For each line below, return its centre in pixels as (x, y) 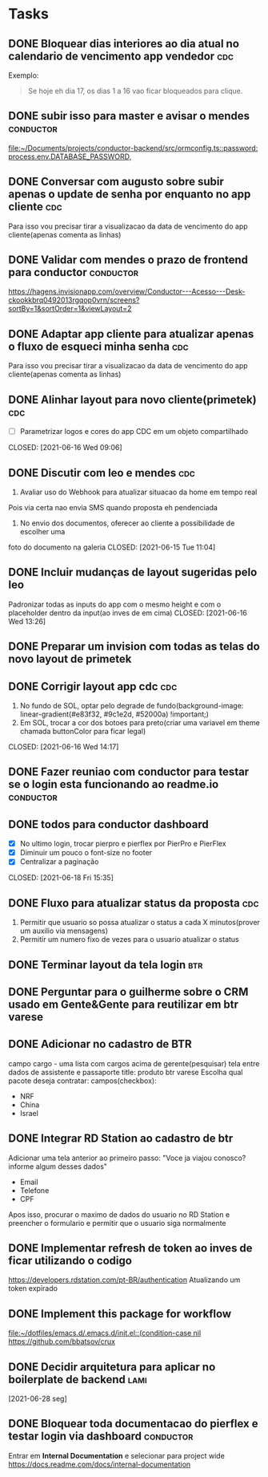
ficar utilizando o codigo (70, 1260)
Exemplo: (24, 75)
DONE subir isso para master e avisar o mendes (129, 116)
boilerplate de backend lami (78, 1380)
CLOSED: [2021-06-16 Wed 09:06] (65, 448)
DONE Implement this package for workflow (120, 1314)
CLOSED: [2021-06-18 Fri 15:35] (61, 878)
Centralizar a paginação (59, 862)
